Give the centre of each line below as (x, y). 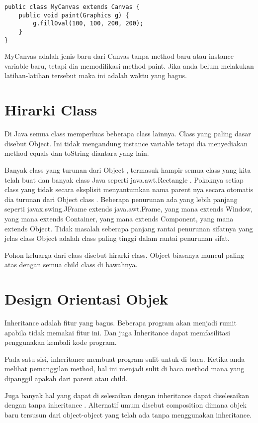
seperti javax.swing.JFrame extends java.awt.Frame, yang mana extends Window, (129, 209)
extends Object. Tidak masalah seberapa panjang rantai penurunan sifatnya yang (129, 228)
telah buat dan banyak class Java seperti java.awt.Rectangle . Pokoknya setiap (124, 179)
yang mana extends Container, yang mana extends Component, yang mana (119, 218)
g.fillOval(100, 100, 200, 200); (88, 24)
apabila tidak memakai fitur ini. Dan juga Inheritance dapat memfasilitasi (117, 332)
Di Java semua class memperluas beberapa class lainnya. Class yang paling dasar (128, 134)
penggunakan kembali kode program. (61, 342)
